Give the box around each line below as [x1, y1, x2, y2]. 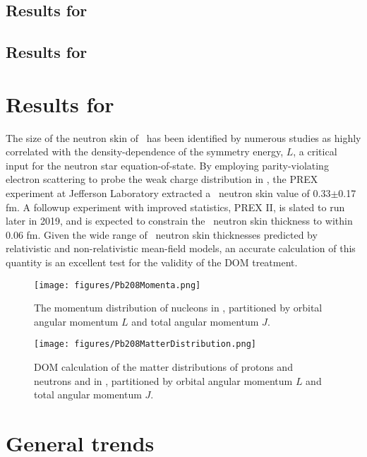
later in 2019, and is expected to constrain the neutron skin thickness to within [6, 213, 353, 228]
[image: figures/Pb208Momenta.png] [34, 280, 201, 290]
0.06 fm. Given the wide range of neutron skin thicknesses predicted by [6, 227, 318, 242]
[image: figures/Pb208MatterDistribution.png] [34, 339, 256, 350]
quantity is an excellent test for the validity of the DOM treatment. [6, 255, 298, 270]
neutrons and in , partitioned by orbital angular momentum [34, 373, 293, 388]
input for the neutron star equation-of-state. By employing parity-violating [6, 158, 329, 172]
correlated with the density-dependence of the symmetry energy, [6, 144, 284, 159]
